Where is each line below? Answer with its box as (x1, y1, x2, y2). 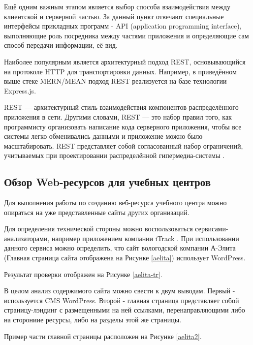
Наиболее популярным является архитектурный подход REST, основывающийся (4, 56, 246, 66)
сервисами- (195, 223, 228, 234)
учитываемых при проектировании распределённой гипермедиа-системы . (4, 150, 225, 160)
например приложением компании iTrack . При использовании (51, 233, 239, 243)
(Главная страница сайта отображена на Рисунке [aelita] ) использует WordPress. (4, 252, 246, 263)
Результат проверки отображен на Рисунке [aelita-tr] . (4, 269, 162, 279)
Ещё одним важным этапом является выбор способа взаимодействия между (4, 1, 230, 11)
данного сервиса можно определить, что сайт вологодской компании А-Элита (4, 243, 236, 253)
